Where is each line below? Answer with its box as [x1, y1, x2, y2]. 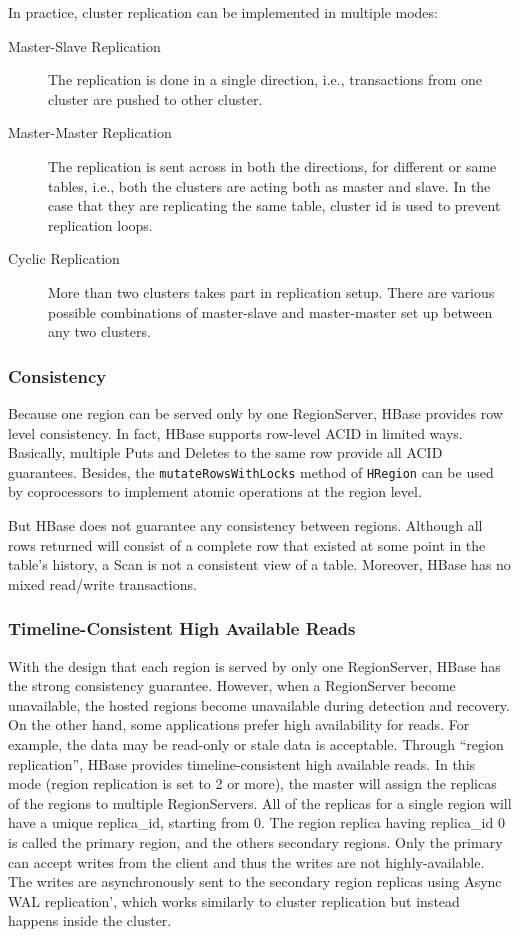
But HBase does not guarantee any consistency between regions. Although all [8, 514, 483, 535]
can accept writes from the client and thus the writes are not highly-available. [8, 851, 485, 872]
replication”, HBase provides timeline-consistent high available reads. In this [8, 753, 476, 774]
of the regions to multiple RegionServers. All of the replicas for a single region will [8, 792, 512, 813]
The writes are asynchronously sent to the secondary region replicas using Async [8, 871, 502, 892]
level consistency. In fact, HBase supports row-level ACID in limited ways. [8, 422, 463, 443]
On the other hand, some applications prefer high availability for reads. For [8, 714, 470, 735]
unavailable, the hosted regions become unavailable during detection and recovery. [8, 694, 510, 715]
